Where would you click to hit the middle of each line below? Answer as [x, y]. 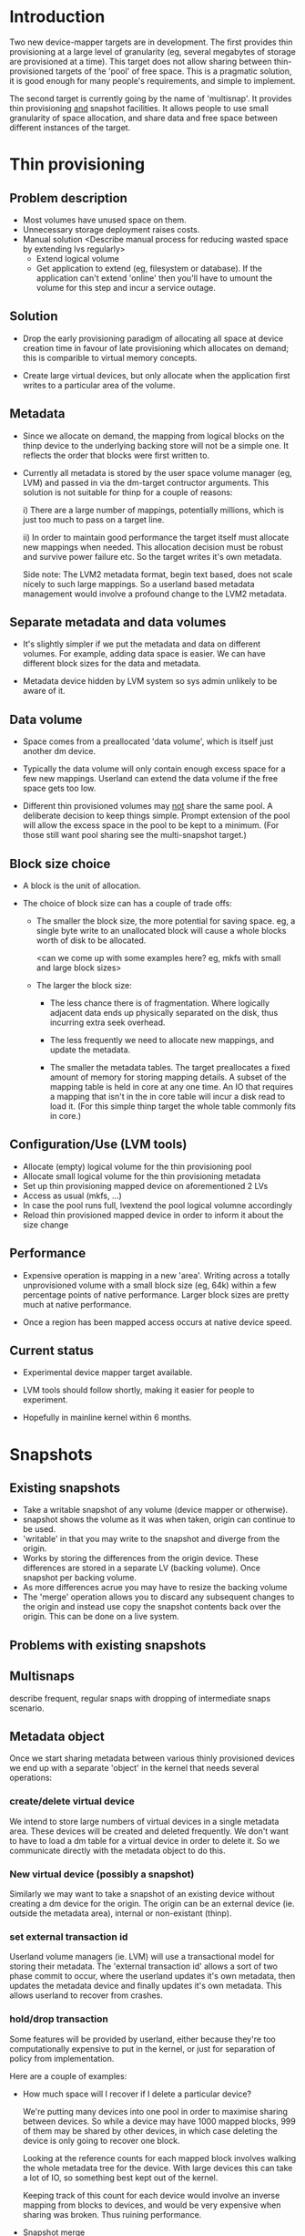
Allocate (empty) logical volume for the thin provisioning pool [137, 1166]
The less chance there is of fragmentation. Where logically [160, 1003]
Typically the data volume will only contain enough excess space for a [154, 769]
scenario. [27, 1708]
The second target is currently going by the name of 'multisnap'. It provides [151, 98]
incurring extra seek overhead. [107, 1022]
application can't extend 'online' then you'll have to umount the [154, 278]
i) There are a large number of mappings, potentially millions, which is [153, 510]
